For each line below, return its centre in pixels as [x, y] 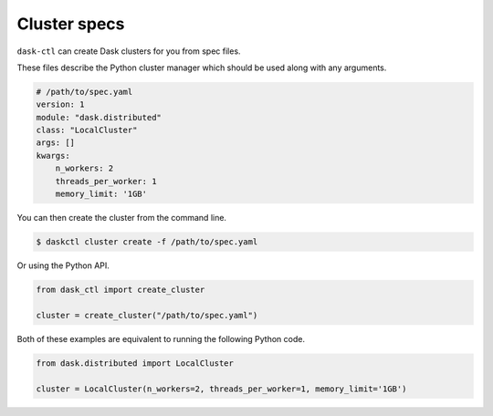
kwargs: [53, 156]
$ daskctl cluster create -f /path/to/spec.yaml [147, 242]
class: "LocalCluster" [87, 130]
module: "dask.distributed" [99, 117]
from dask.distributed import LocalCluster [135, 363]
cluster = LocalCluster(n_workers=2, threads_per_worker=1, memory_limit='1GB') [221, 389]
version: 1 [60, 104]
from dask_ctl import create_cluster [121, 289]
